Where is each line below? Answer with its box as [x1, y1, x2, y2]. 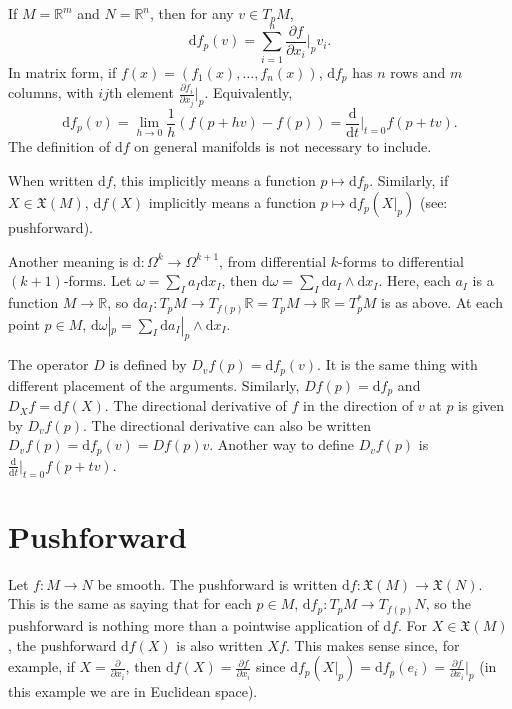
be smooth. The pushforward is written [97, 573, 338, 594]
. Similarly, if [369, 169, 449, 190]
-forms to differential [338, 250, 464, 271]
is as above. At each [381, 292, 503, 313]
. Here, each [378, 270, 451, 291]
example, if [8, 656, 75, 677]
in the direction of [303, 395, 414, 416]
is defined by [109, 354, 187, 375]
